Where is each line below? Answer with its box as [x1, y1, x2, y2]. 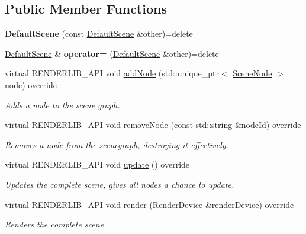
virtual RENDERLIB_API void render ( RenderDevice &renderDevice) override [5, 198, 294, 210]
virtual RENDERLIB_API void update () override [5, 158, 190, 171]
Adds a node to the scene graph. [5, 98, 120, 111]
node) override [5, 78, 57, 91]
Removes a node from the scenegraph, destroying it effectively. [5, 138, 228, 150]
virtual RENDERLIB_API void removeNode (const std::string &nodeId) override [5, 118, 301, 131]
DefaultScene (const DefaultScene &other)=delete [5, 27, 193, 40]
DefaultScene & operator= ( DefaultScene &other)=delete [5, 47, 219, 59]
